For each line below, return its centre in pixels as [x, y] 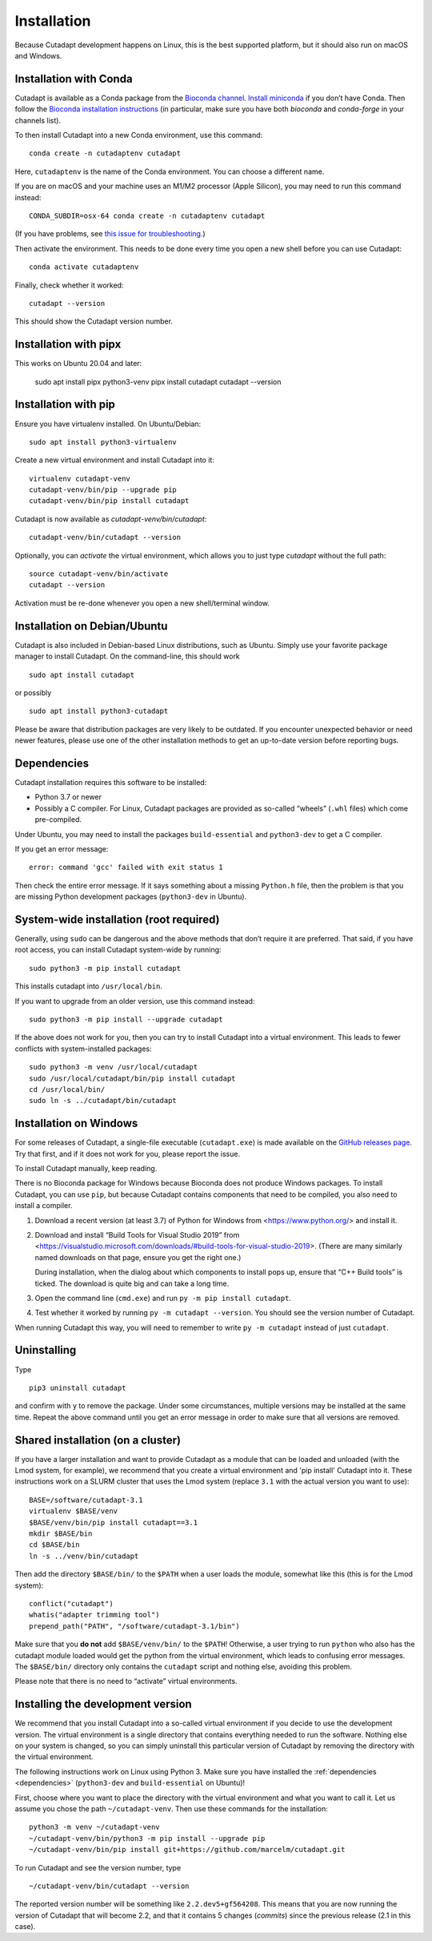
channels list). [38, 120]
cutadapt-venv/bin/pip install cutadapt [109, 501]
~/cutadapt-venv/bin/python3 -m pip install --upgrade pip [147, 1838]
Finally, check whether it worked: [69, 285]
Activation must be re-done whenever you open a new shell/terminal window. [142, 603]
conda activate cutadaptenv [84, 267]
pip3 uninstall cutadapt [78, 1387]
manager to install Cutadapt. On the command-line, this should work [127, 656]
